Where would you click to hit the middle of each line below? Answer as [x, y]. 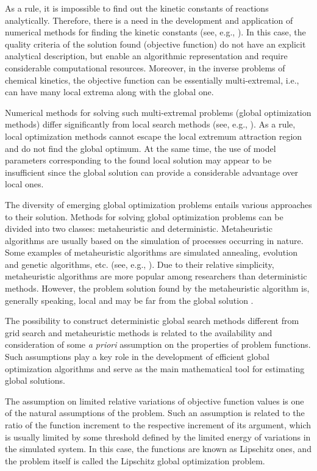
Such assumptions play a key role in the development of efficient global [137, 357]
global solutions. [35, 380]
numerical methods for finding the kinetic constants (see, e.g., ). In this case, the [155, 32]
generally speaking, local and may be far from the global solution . [129, 300]
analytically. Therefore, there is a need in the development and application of [149, 20]
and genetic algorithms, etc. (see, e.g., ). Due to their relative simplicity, [140, 264]
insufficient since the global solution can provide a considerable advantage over [152, 172]
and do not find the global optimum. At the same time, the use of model [141, 148]
